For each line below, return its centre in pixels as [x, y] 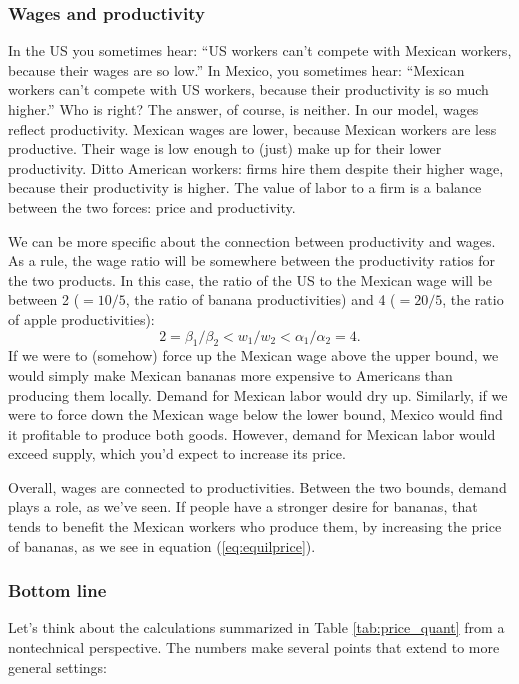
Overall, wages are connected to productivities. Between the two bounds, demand [257, 486]
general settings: [57, 666]
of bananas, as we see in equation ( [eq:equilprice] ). [162, 545]
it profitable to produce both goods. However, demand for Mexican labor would [252, 433]
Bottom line [57, 590]
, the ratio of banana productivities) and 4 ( [260, 299]
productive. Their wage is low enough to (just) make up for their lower [225, 148]
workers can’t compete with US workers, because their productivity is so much [248, 89]
